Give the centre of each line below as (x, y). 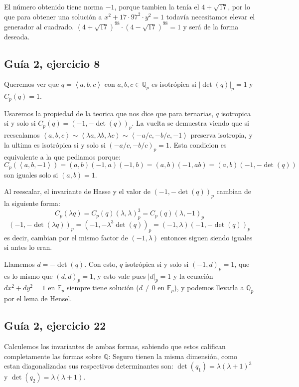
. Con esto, (101, 264)
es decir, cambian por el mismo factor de (66, 237)
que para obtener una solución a (53, 16)
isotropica (236, 113)
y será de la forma (211, 26)
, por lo (239, 6)
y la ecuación (193, 276)
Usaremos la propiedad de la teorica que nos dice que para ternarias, (109, 113)
